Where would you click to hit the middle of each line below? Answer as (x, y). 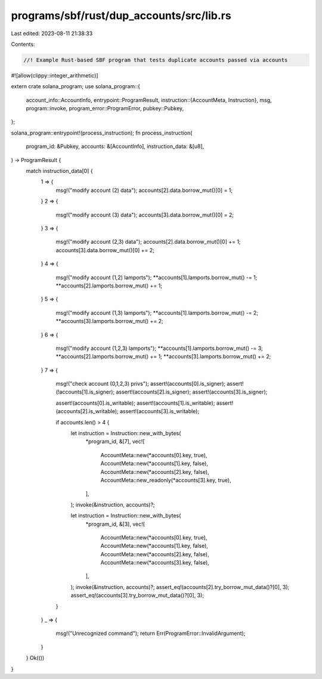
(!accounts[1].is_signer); (85, 392)
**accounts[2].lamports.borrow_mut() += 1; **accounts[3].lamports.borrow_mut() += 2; (163, 356)
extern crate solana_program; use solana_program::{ (75, 86)
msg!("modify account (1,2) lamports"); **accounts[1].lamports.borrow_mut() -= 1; (157, 277)
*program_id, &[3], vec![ (115, 524)
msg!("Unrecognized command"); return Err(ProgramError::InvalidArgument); (151, 633)
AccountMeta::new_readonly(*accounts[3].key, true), (166, 480)
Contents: (23, 44)
